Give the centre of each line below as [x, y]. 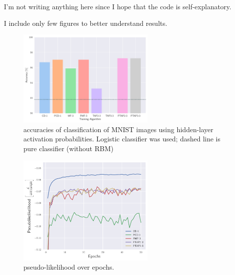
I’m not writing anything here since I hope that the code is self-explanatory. [118, 6]
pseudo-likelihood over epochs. [69, 267]
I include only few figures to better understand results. [86, 23]
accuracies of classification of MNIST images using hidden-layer [118, 129]
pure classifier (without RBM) [69, 148]
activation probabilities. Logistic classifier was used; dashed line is [122, 139]
